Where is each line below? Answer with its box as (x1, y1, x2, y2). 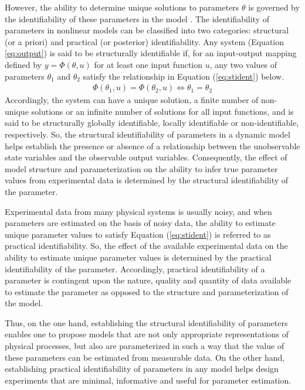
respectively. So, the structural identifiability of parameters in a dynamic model (5, 128, 290, 140)
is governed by (248, 1, 300, 13)
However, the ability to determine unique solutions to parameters (5, 1, 239, 13)
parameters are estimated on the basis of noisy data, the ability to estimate (5, 217, 276, 229)
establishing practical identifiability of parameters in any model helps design (5, 362, 279, 375)
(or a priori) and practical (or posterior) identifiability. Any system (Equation (5, 35, 284, 47)
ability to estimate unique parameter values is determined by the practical (5, 251, 272, 263)
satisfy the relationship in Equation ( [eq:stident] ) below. (83, 70, 284, 82)
